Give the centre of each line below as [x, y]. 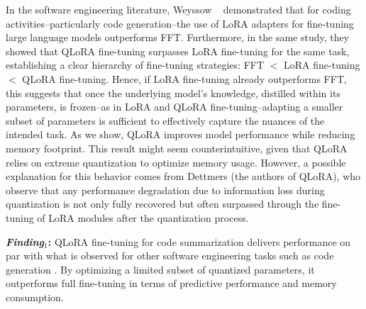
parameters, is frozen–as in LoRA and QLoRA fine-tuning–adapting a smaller [174, 107]
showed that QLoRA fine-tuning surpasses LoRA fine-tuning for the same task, [178, 51]
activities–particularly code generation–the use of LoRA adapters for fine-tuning [180, 23]
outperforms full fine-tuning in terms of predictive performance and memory [171, 283]
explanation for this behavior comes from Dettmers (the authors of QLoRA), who [183, 176]
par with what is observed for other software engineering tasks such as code [170, 255]
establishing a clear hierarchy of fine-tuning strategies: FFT [135, 65]
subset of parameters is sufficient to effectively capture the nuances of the [165, 120]
